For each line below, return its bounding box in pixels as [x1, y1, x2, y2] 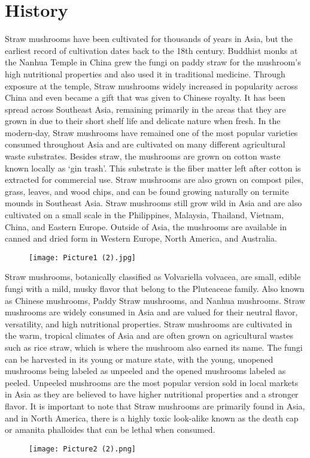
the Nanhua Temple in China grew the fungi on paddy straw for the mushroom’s [5, 56, 301, 68]
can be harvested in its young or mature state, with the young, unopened [5, 352, 273, 365]
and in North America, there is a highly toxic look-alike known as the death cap [5, 411, 299, 424]
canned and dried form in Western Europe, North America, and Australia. [5, 232, 277, 245]
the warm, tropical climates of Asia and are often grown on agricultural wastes [5, 329, 293, 342]
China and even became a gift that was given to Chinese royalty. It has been [5, 91, 285, 104]
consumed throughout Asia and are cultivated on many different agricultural [5, 138, 285, 150]
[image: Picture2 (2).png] [29, 444, 136, 453]
